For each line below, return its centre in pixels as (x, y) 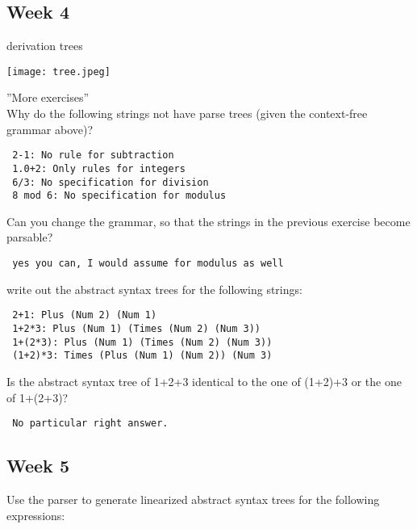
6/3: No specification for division (111, 182)
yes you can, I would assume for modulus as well (148, 264)
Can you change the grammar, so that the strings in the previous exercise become (208, 221)
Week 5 (38, 466)
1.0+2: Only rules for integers (99, 168)
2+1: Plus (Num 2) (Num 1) (85, 315)
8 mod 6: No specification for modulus (119, 196)
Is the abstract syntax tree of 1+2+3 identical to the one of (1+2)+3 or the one (204, 381)
